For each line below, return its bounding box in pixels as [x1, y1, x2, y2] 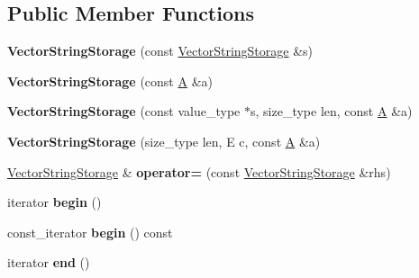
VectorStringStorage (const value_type [7, 102, 241, 121]
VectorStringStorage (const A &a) [7, 71, 213, 90]
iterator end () [7, 253, 90, 272]
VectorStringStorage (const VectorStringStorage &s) [7, 41, 314, 60]
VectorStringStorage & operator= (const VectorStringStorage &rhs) [7, 162, 391, 181]
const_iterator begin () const [7, 222, 173, 241]
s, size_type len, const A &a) [250, 102, 413, 121]
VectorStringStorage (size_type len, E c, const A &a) [7, 131, 321, 150]
